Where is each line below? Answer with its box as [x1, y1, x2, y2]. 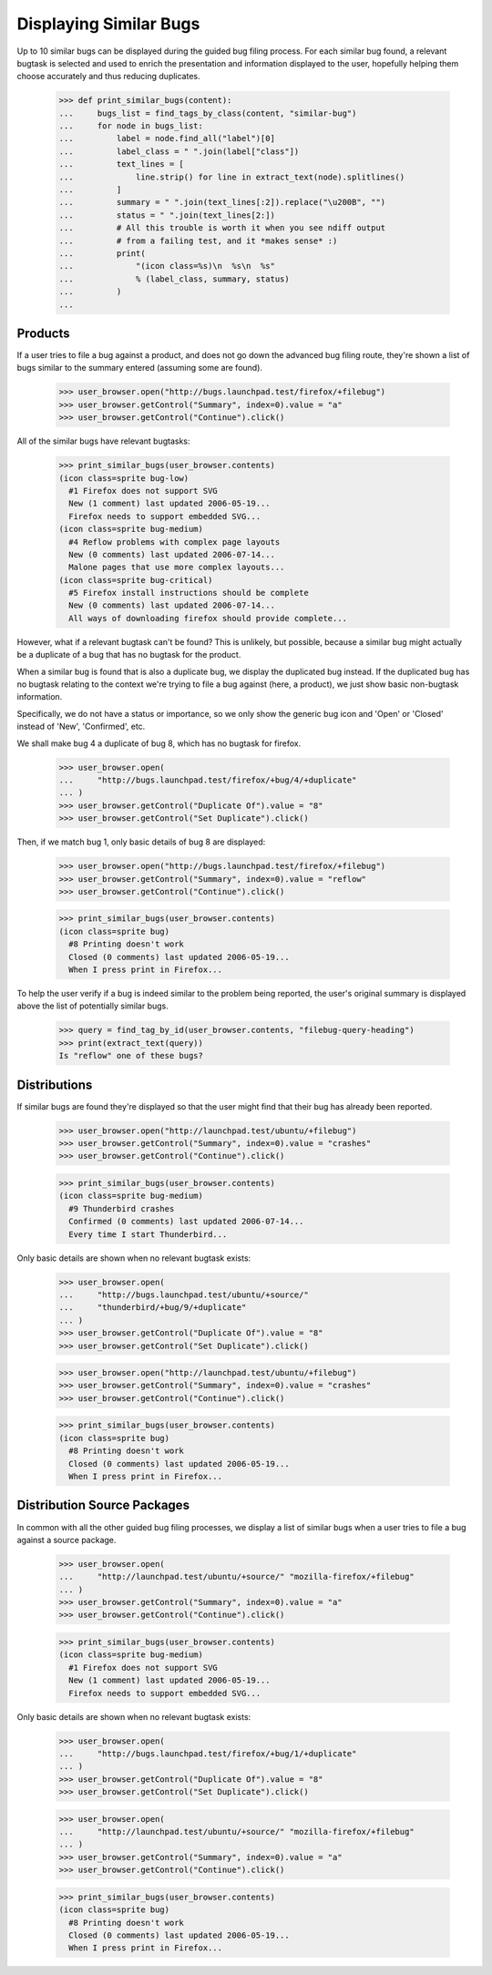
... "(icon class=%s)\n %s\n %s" [58, 261, 275, 271]
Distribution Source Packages [16, 1498, 190, 1513]
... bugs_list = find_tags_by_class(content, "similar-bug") [58, 107, 357, 118]
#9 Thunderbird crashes [68, 1203, 175, 1213]
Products [16, 325, 70, 341]
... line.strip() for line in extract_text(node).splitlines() [58, 171, 405, 182]
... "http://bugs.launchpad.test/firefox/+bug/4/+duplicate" [58, 774, 357, 785]
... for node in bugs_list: [58, 121, 204, 131]
